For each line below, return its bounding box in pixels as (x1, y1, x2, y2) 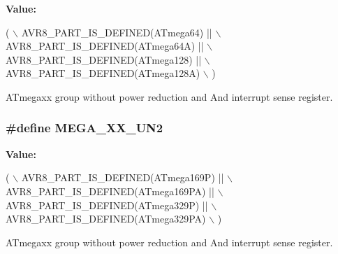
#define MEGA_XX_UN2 (6, 119, 163, 136)
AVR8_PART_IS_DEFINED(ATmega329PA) (6, 211, 206, 226)
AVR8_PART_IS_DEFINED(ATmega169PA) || (6, 183, 214, 198)
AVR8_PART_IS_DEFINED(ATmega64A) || (6, 38, 204, 53)
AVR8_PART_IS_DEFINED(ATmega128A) (6, 66, 200, 80)
